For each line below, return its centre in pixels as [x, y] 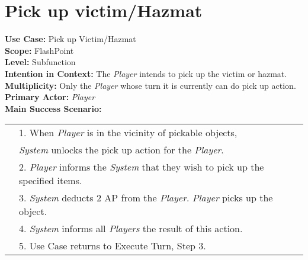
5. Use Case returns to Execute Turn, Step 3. [113, 246]
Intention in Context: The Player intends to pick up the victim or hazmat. [146, 73]
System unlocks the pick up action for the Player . [121, 150]
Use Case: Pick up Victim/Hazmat [70, 39]
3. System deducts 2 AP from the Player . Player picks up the [146, 198]
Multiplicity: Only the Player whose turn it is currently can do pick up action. [150, 85]
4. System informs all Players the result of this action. [131, 229]
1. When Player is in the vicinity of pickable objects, [128, 133]
